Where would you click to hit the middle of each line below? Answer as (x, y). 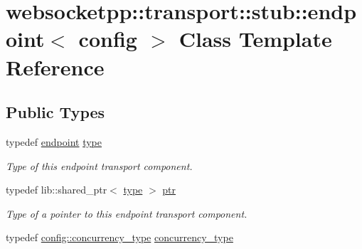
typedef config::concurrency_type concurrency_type (119, 237)
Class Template (255, 39)
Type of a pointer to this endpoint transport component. (127, 213)
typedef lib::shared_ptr (57, 190)
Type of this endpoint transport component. (99, 165)
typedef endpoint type (54, 141)
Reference (55, 67)
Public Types (55, 112)
